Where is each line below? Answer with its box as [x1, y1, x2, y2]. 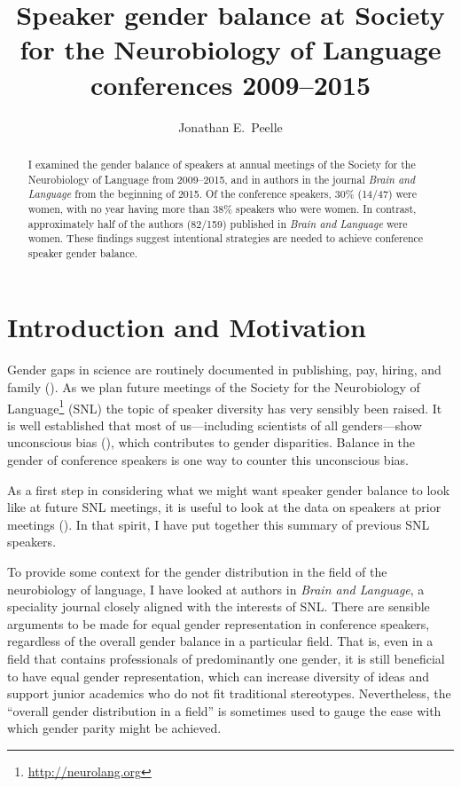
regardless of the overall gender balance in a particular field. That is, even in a [7, 632, 434, 650]
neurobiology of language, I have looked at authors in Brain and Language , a [7, 579, 425, 598]
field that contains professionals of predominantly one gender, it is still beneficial [7, 649, 445, 667]
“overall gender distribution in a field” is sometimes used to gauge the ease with [7, 701, 441, 720]
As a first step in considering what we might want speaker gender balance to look [7, 480, 450, 499]
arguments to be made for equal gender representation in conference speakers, [7, 614, 430, 633]
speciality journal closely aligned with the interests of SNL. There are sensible [7, 597, 430, 616]
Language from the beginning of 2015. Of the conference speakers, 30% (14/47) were [27, 186, 417, 201]
